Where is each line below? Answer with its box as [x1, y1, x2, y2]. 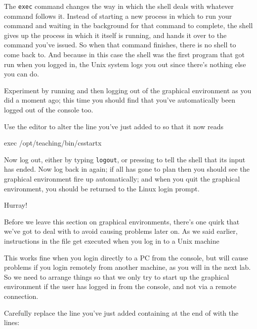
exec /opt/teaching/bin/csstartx [4, 138, 102, 148]
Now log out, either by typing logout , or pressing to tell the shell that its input [4, 154, 246, 164]
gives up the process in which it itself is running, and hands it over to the [4, 30, 227, 40]
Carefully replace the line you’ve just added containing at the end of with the [4, 307, 239, 318]
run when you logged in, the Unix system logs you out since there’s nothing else [4, 59, 246, 69]
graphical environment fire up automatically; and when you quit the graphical [4, 174, 240, 184]
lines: [4, 317, 20, 328]
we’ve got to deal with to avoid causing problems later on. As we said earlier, [4, 226, 238, 236]
